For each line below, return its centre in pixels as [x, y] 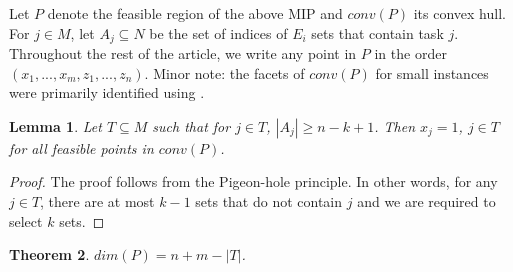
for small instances [432, 72]
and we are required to [426, 201]
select [26, 220]
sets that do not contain [269, 201]
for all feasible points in [81, 147]
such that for [191, 125]
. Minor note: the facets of [224, 72]
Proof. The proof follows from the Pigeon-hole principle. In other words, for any [253, 181]
